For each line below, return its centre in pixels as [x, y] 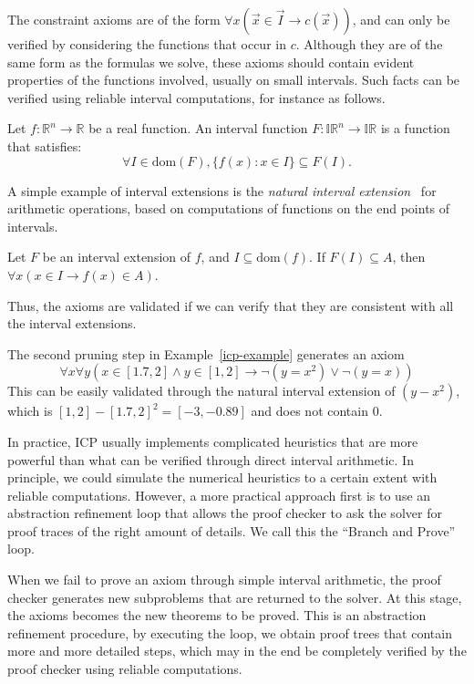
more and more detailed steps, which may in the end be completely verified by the [237, 651]
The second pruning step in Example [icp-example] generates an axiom [206, 353]
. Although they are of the [369, 44]
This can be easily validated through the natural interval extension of [201, 391]
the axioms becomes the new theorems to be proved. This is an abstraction [217, 615]
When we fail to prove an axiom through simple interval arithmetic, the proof [224, 580]
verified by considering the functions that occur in [147, 44]
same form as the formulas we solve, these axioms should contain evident [211, 62]
